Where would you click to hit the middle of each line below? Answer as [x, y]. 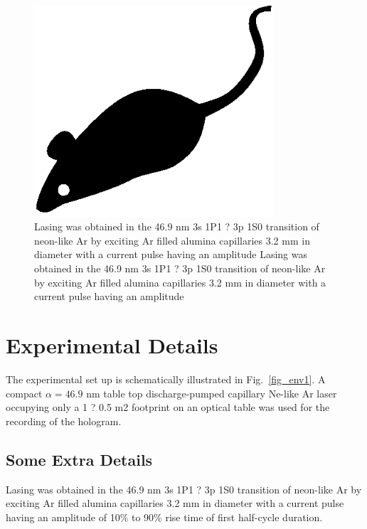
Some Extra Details [79, 459]
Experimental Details [112, 345]
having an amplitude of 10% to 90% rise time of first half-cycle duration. [164, 517]
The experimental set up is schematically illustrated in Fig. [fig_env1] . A [166, 379]
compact [24, 393]
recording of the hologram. [64, 421]
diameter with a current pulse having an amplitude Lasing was [171, 254]
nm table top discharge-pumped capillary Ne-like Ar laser [212, 393]
